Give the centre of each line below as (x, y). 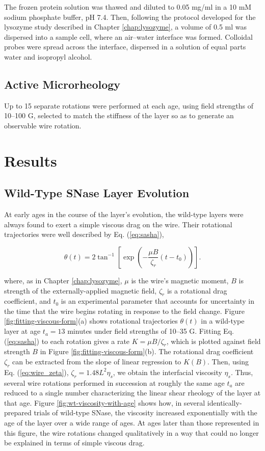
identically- (224, 402)
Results (31, 160)
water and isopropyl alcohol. (48, 56)
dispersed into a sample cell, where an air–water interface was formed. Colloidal (128, 36)
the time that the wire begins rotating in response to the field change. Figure (124, 311)
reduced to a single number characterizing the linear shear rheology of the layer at (132, 393)
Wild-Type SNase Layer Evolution (97, 193)
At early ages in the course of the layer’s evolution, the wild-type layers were (124, 214)
